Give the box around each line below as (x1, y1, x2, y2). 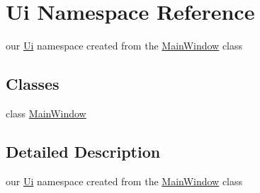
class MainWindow (6, 105, 86, 120)
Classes (6, 73, 60, 95)
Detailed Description (6, 140, 161, 162)
